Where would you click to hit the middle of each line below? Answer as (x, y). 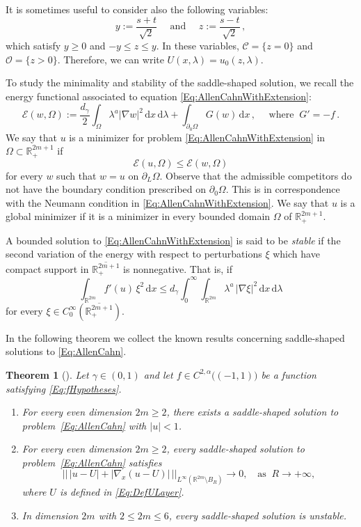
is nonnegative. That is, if (178, 268)
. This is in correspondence (283, 189)
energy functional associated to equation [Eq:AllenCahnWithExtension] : (159, 96)
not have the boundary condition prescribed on (106, 189)
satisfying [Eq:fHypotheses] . (64, 388)
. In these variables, (198, 46)
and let (158, 374)
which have (296, 254)
